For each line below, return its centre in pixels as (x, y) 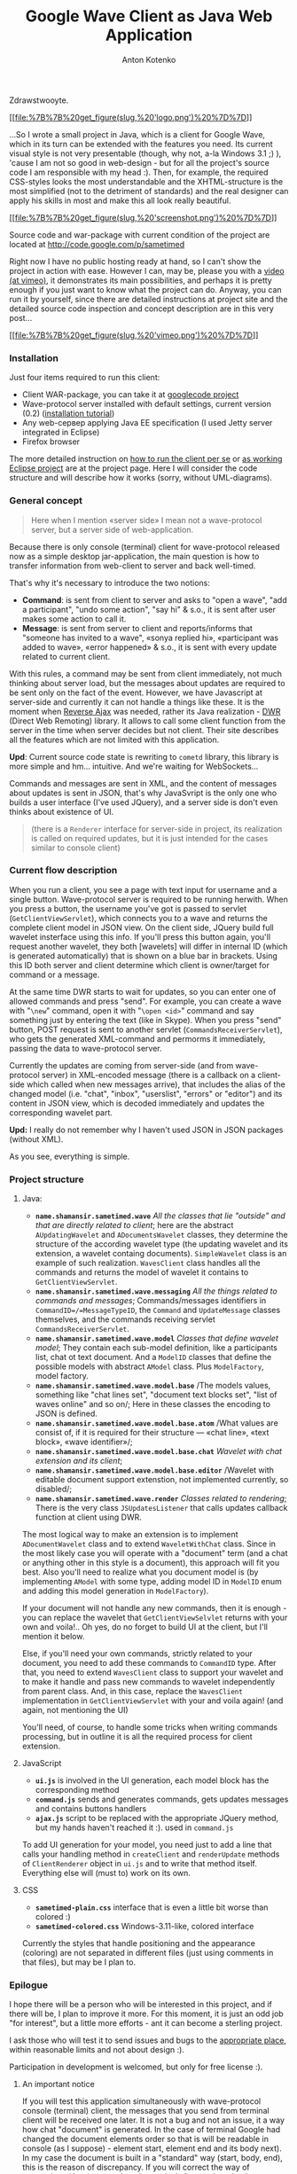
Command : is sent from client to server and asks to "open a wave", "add (154, 599)
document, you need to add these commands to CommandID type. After (149, 1663)
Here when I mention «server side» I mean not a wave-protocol (146, 520)
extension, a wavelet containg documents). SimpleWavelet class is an (161, 1254)
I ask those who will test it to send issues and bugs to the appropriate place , (148, 2040)
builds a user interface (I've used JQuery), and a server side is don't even (144, 802)
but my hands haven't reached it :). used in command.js (134, 1827)
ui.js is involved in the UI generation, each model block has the (152, 1780)
